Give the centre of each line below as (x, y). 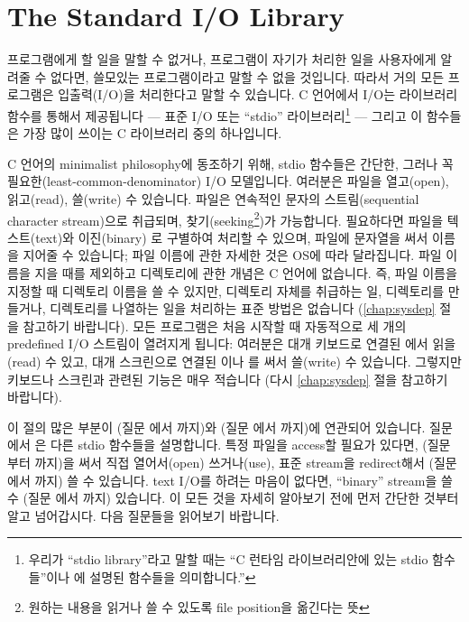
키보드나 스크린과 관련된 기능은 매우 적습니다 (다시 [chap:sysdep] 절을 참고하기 (228, 379)
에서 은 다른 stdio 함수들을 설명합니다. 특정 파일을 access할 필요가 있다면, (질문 (229, 445)
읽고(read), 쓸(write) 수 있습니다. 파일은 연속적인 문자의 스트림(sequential (213, 198)
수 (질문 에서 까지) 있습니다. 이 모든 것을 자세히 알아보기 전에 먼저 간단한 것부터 (233, 498)
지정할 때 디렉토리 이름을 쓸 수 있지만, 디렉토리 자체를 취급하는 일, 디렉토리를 (226, 290)
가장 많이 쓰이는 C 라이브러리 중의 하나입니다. (152, 133)
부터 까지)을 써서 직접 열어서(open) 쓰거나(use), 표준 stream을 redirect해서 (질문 (232, 462)
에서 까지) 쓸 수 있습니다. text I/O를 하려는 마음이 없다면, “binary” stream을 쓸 (230, 480)
